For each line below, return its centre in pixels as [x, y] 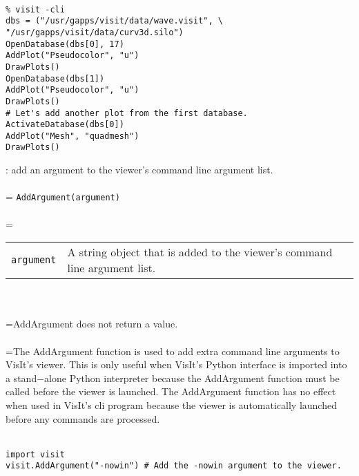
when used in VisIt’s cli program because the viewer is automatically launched [171, 404]
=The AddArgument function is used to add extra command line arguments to [173, 351]
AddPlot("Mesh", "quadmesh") [72, 136]
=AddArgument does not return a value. [92, 324]
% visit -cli [35, 9]
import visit [35, 454]
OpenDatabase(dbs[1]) [55, 78]
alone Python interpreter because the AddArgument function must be [192, 378]
